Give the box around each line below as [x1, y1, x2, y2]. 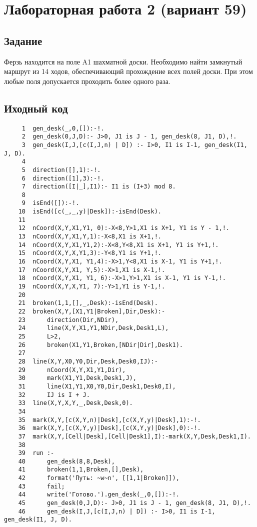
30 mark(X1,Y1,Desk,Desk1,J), [18, 374, 136, 382]
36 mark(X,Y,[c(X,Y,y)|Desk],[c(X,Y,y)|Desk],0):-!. [18, 424, 201, 432]
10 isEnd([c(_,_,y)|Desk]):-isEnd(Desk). [18, 208, 161, 215]
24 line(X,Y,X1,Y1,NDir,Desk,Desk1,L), [18, 324, 169, 332]
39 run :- [18, 449, 54, 457]
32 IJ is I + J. [18, 391, 90, 398]
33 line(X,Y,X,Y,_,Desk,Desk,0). [18, 399, 133, 407]
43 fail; [18, 482, 65, 490]
